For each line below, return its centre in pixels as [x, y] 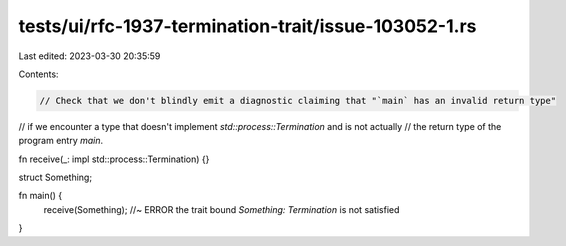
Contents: [38, 74]
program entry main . [61, 141]
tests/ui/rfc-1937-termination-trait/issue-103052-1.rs [247, 26]
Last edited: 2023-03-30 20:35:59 [89, 56]
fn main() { [40, 196]
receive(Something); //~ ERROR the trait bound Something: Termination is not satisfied [221, 209]
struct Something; [55, 177]
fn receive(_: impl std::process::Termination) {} [114, 159]
